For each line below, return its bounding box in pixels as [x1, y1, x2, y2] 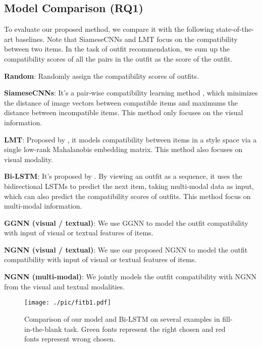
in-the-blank [24, 323, 62, 334]
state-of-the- [216, 24, 254, 34]
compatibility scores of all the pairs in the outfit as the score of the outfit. [4, 53, 233, 64]
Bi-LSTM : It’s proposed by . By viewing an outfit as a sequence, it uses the [4, 171, 242, 181]
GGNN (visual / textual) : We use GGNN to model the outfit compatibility [4, 217, 248, 228]
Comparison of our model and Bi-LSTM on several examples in [24, 313, 220, 324]
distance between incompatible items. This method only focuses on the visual [4, 107, 243, 118]
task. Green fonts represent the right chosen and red [64, 323, 226, 334]
